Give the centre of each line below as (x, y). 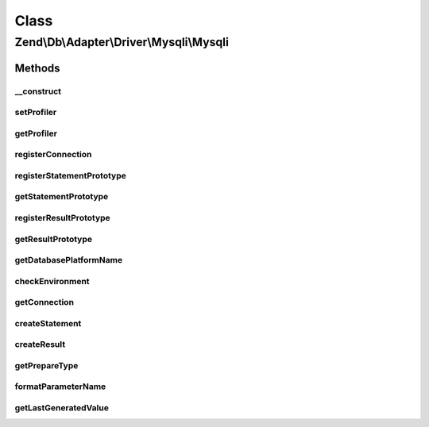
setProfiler (36, 113)
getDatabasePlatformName (69, 260)
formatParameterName (60, 387)
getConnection (44, 302)
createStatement (48, 323)
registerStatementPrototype (70, 175)
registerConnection (53, 155)
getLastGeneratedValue (62, 408)
